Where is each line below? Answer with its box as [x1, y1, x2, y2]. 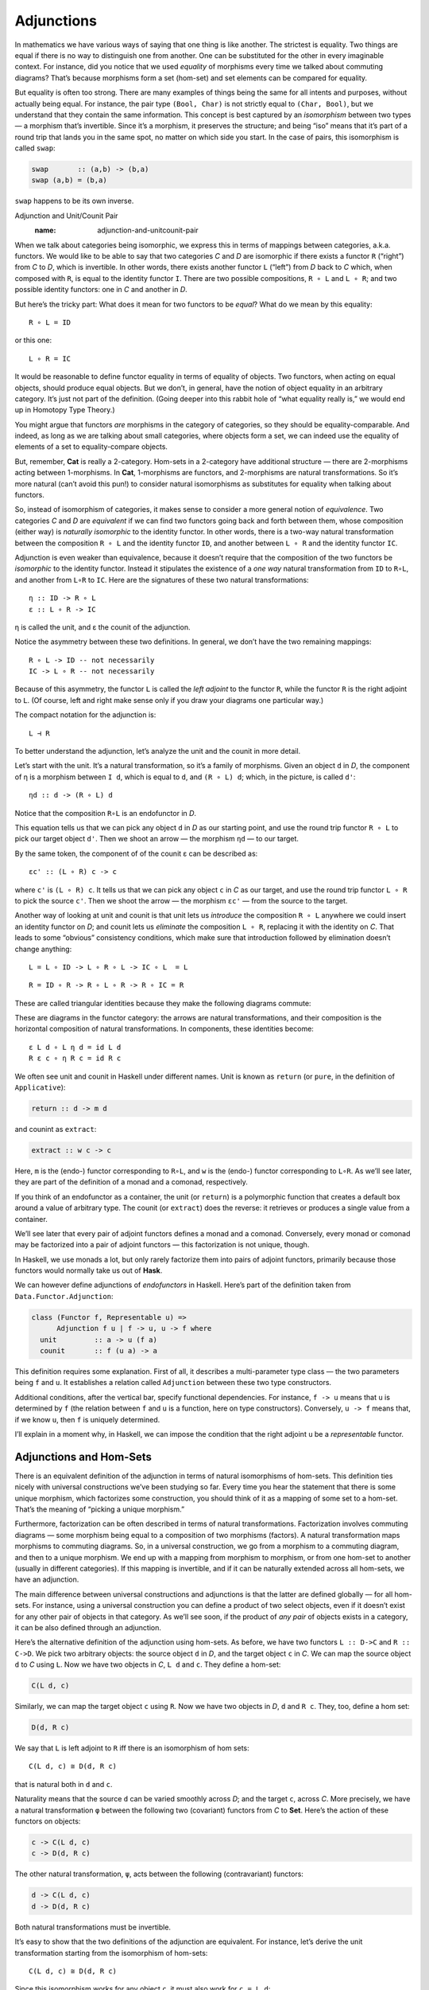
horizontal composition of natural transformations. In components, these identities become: [14, 1024, 314, 1034]
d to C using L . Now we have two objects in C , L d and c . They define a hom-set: [14, 1660, 281, 1669]
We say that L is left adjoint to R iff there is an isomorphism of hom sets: [14, 1743, 249, 1753]
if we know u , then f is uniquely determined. [14, 1414, 160, 1424]
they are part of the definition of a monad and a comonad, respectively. [14, 1177, 248, 1187]
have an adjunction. [14, 1574, 79, 1584]
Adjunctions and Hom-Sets [14, 1450, 153, 1464]
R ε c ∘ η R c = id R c [29, 1054, 122, 1063]
